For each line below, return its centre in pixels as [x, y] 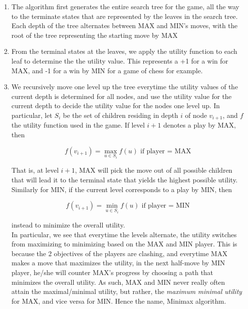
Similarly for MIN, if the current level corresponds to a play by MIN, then [122, 189]
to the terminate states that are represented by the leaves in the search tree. [124, 16]
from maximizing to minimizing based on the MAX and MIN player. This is [124, 244]
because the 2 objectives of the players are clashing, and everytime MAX [119, 253]
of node [196, 115]
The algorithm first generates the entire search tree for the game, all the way [125, 6]
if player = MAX [166, 151]
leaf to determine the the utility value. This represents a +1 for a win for [120, 60]
